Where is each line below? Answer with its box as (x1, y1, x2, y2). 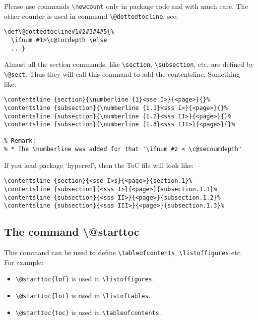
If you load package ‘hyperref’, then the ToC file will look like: (4, 160, 193, 170)
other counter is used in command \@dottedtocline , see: (4, 10, 178, 21)
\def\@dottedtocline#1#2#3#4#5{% (4, 28, 114, 36)
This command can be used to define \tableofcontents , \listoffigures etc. (4, 247, 242, 258)
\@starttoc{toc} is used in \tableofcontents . (15, 307, 161, 317)
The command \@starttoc (4, 224, 139, 239)
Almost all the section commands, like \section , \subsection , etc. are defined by (4, 59, 254, 69)
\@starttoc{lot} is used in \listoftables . (15, 290, 151, 301)
